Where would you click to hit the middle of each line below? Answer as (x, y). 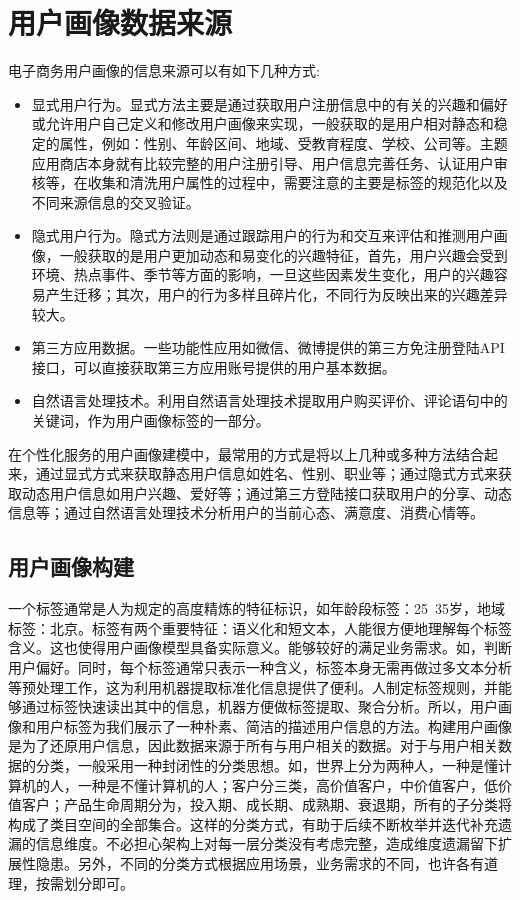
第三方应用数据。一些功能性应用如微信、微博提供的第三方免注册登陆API (268, 347)
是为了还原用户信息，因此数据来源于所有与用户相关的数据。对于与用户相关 (253, 745)
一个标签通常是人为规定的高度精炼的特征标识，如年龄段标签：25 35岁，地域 (256, 608)
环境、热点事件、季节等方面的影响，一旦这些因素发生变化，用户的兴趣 (262, 274)
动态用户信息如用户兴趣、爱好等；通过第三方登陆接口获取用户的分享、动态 (266, 492)
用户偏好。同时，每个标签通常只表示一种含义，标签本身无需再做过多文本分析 (260, 666)
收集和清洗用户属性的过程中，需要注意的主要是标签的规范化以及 (297, 182)
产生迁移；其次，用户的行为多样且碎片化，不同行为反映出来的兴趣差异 (276, 294)
